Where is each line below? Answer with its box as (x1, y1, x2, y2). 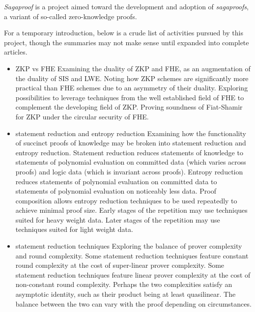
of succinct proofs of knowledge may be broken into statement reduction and (15, 138, 246, 148)
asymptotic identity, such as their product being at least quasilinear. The (15, 289, 236, 299)
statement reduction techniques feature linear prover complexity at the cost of (15, 269, 251, 280)
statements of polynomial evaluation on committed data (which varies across (15, 157, 246, 167)
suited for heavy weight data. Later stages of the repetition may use (15, 214, 220, 225)
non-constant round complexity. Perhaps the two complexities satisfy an (15, 279, 232, 289)
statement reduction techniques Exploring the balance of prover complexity (15, 241, 242, 251)
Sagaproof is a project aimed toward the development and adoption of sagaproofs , (4, 1, 249, 11)
